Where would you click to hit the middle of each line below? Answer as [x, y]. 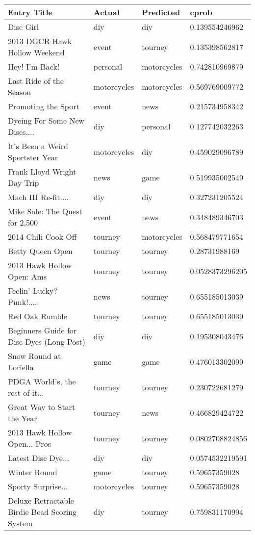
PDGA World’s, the [42, 381]
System [20, 523]
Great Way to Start [42, 407]
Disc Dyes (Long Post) [47, 342]
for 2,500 [23, 222]
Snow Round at [35, 356]
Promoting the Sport [44, 106]
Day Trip [24, 183]
